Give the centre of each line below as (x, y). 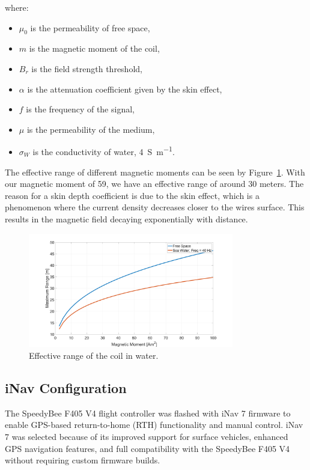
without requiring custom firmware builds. (83, 460)
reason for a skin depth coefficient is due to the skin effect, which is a (132, 195)
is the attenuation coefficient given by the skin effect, (125, 89)
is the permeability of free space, (90, 27)
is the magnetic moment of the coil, (94, 48)
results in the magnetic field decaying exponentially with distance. (126, 218)
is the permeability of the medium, (91, 129)
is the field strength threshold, (87, 68)
